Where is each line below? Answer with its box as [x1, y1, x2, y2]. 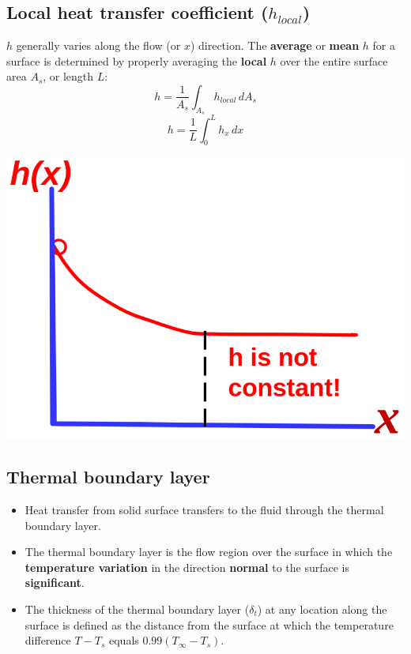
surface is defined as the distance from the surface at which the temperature [25, 616, 394, 633]
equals [108, 632, 139, 648]
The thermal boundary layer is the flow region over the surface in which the [25, 543, 393, 560]
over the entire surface [280, 52, 388, 69]
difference [25, 632, 71, 648]
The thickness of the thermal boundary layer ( [25, 601, 250, 618]
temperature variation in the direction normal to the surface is [25, 558, 350, 575]
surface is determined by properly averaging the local [6, 52, 267, 69]
